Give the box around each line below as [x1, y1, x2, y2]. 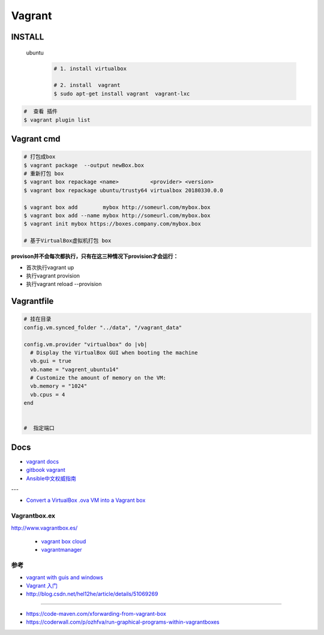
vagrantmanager [41, 546, 82, 553]
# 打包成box [23, 154, 56, 160]
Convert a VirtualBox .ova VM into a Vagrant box [26, 496, 146, 504]
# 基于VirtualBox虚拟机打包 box [23, 237, 112, 244]
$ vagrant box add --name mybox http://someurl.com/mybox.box [23, 212, 211, 219]
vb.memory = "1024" [30, 383, 88, 390]
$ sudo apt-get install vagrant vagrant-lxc [53, 90, 190, 97]
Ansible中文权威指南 [26, 474, 76, 482]
